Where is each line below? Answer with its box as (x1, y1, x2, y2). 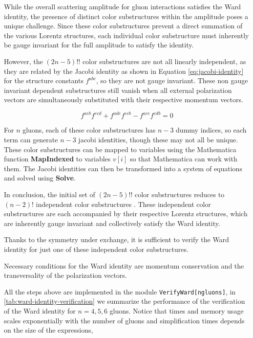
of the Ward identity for (4, 306, 76, 315)
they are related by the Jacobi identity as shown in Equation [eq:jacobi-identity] (4, 66, 244, 76)
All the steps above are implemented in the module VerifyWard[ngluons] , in (4, 286, 236, 296)
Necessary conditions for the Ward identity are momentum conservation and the (4, 260, 244, 270)
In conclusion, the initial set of (4, 189, 95, 199)
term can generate (4, 135, 58, 145)
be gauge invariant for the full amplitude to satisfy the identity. (4, 40, 194, 50)
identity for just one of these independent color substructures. (4, 244, 189, 254)
